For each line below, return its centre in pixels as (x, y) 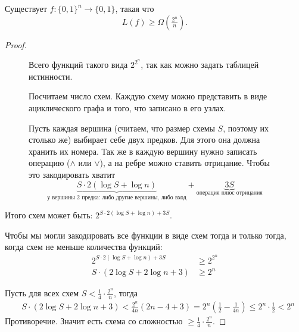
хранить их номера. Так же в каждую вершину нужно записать (143, 151)
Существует (26, 8)
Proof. (16, 44)
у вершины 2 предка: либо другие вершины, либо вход (117, 198)
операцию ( (49, 163)
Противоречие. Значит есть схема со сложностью (94, 321)
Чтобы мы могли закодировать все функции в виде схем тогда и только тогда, (146, 235)
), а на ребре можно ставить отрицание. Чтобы (185, 163)
